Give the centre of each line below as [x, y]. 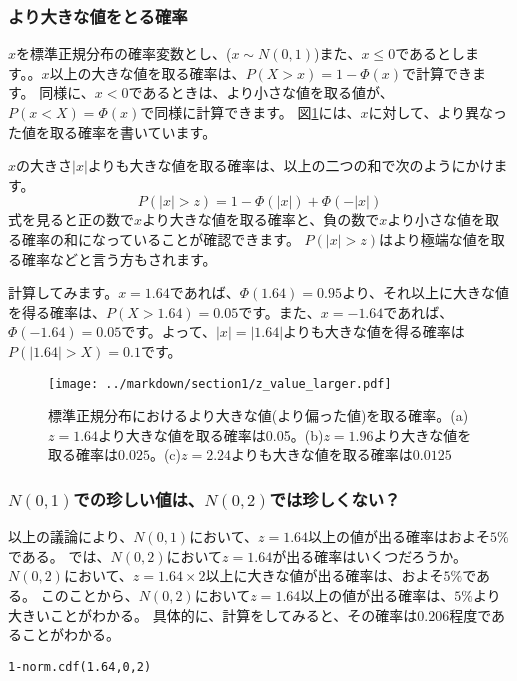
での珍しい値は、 [139, 498]
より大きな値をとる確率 [98, 15]
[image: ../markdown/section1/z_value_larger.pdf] [220, 383]
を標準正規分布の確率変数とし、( [124, 53]
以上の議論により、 [71, 536]
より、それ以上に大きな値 [425, 292]
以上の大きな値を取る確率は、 [147, 72]
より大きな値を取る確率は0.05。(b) [211, 434]
